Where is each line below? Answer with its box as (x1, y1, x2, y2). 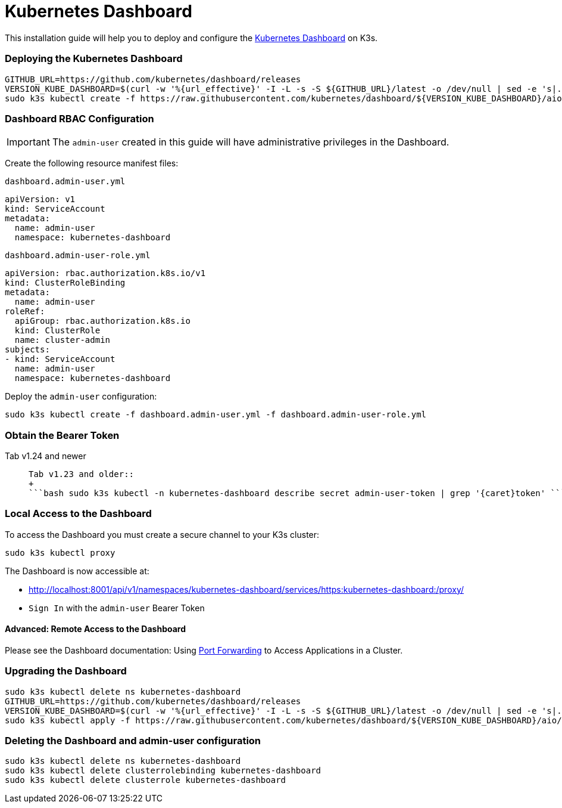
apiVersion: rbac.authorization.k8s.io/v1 (5, 268, 206, 278)
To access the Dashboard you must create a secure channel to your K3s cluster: (5, 529, 320, 540)
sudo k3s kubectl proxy (5, 547, 115, 558)
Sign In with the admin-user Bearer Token (29, 602, 205, 613)
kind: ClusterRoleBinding (5, 278, 126, 288)
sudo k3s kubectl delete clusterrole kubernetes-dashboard (5, 775, 286, 785)
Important (7, 136, 50, 148)
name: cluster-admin (14, 335, 111, 345)
